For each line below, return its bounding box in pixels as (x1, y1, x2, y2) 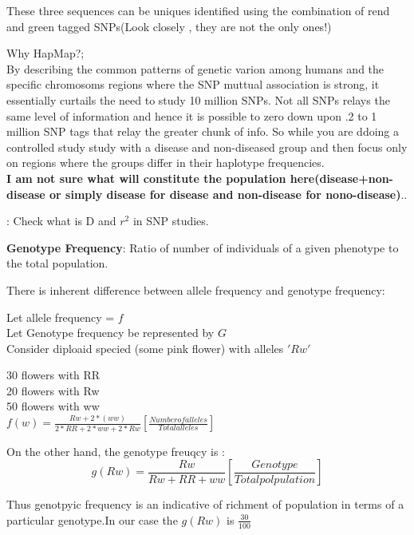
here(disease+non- (290, 169, 393, 186)
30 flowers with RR (6, 367, 101, 383)
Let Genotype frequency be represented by (6, 324, 215, 341)
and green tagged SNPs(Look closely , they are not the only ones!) (6, 18, 332, 34)
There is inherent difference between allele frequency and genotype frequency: (6, 281, 385, 298)
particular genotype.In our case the (6, 511, 178, 528)
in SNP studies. (132, 212, 209, 229)
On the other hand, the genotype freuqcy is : (6, 442, 225, 459)
